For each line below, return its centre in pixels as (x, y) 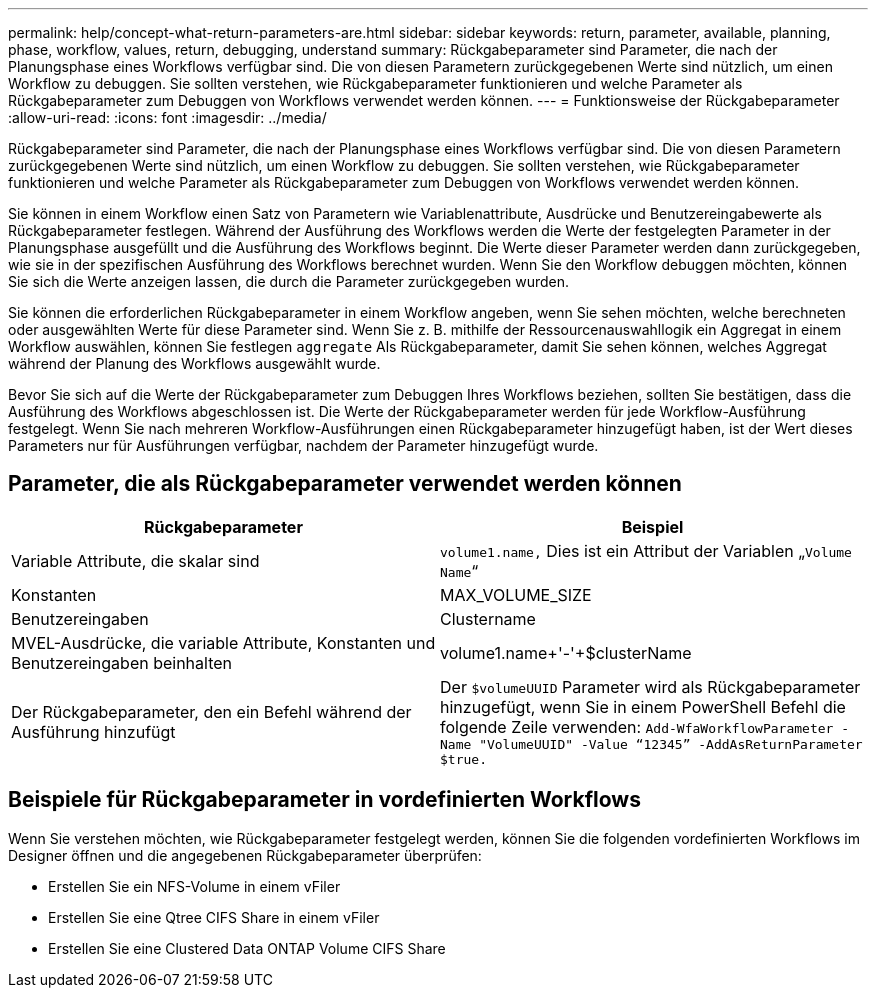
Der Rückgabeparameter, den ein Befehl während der (211, 711)
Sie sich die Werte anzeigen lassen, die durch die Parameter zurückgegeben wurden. (288, 281)
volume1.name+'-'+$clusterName (566, 652)
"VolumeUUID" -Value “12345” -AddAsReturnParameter (671, 744)
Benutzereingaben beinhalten (122, 662)
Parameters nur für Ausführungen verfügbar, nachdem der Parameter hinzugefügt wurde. (303, 445)
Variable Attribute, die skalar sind (135, 560)
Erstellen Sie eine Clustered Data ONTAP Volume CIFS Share (247, 948)
